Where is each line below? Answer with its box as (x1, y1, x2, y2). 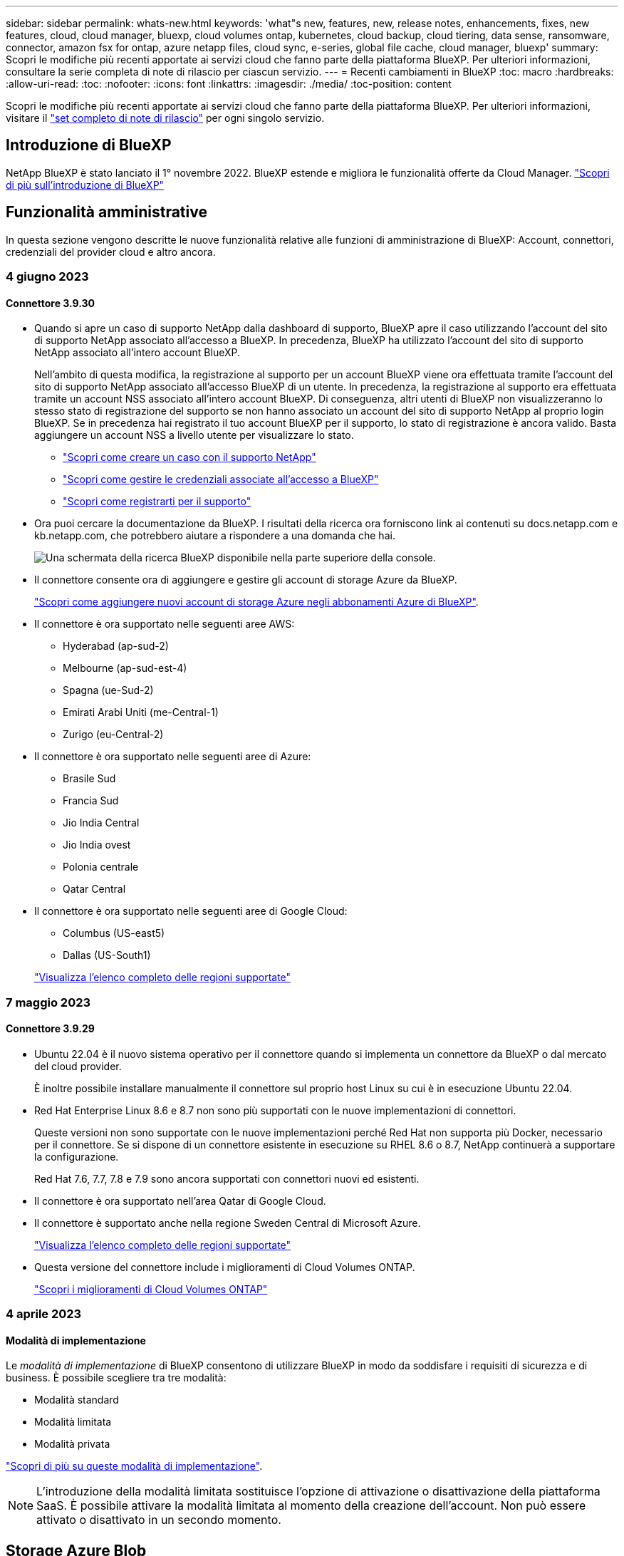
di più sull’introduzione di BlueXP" (6, 178, 165, 191)
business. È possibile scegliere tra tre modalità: (6, 1371, 227, 1384)
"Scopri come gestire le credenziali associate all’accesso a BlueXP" (63, 473, 379, 486)
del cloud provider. (34, 1059, 122, 1072)
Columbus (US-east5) (63, 927, 165, 940)
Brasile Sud (63, 772, 116, 785)
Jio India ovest (63, 839, 131, 851)
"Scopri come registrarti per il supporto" (63, 495, 251, 508)
